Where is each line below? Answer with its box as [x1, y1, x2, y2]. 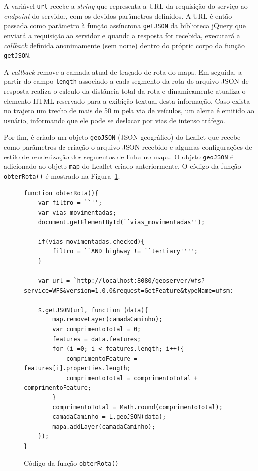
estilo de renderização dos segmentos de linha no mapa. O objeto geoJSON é [4, 151, 234, 161]
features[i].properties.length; [24, 365, 130, 372]
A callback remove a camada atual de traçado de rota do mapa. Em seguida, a [4, 66, 242, 77]
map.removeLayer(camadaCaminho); [52, 316, 163, 323]
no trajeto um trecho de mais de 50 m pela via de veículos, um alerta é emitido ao [4, 105, 254, 116]
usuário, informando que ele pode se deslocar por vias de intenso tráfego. [4, 115, 225, 125]
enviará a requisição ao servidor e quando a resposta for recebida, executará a [4, 30, 240, 40]
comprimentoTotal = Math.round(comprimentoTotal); [52, 403, 223, 411]
